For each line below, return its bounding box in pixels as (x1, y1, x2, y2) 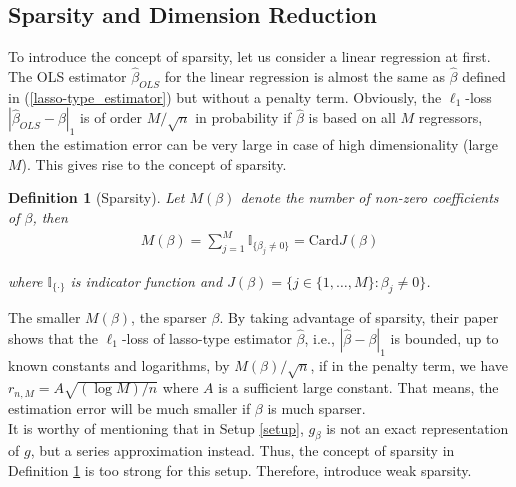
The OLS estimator (8, 66, 127, 87)
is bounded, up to (390, 327, 499, 348)
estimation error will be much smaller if (8, 397, 251, 418)
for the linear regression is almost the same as (164, 66, 445, 87)
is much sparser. (267, 397, 366, 418)
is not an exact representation (326, 417, 509, 438)
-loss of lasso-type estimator (121, 327, 292, 348)
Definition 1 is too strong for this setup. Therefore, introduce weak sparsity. (8, 459, 472, 480)
